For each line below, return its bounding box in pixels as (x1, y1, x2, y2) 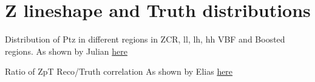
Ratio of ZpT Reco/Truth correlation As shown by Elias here (5, 65, 233, 78)
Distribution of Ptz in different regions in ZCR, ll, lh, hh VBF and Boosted (5, 33, 285, 46)
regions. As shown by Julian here (5, 44, 127, 57)
